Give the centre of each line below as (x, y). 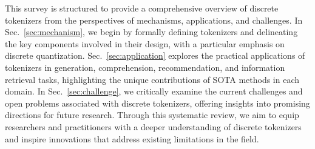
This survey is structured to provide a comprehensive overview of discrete (142, 8)
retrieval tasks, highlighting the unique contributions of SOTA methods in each (152, 79)
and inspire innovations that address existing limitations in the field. (132, 138)
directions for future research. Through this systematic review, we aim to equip (152, 115)
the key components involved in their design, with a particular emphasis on (145, 43)
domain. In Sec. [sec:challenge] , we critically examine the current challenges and (154, 91)
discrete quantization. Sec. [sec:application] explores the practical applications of (155, 55)
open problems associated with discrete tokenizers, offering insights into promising (157, 103)
